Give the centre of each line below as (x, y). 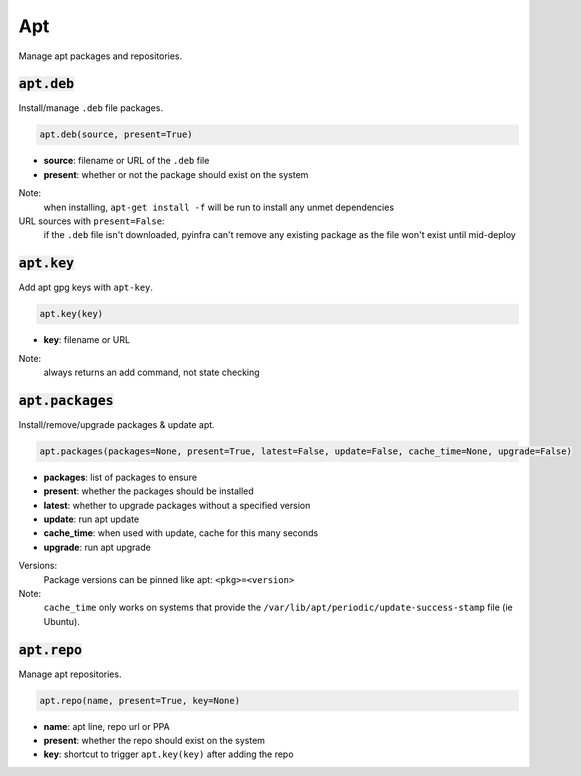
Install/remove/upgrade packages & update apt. (116, 424)
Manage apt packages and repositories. (100, 56)
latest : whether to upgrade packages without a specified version (177, 505)
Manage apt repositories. (70, 674)
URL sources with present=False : (91, 221)
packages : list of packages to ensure (120, 477)
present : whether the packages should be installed (148, 491)
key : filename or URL (86, 340)
